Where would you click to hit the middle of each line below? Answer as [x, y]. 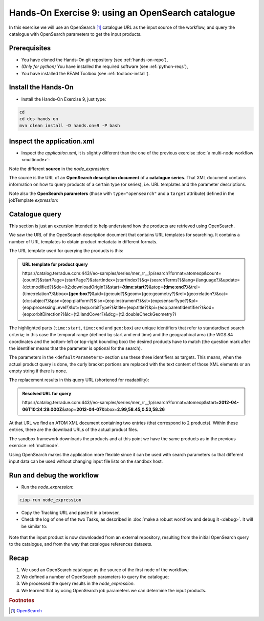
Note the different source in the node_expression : [59, 169]
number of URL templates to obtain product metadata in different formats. [83, 241]
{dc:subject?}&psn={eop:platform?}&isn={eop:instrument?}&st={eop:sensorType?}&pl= [110, 300]
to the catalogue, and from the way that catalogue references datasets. [81, 544]
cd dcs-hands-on [39, 119]
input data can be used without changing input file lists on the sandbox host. [86, 461]
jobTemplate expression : [33, 200]
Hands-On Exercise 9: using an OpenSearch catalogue [122, 13]
